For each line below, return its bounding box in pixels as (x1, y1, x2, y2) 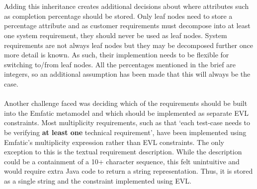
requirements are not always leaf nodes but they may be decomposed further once (4, 40, 253, 50)
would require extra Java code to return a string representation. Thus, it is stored (4, 166, 253, 176)
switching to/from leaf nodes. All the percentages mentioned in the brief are (4, 59, 236, 69)
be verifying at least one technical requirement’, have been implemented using (4, 127, 247, 137)
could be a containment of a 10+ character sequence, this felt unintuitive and (4, 156, 240, 166)
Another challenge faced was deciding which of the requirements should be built (4, 98, 248, 108)
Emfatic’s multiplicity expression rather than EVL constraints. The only (4, 137, 224, 147)
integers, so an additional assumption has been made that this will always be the (4, 69, 251, 79)
